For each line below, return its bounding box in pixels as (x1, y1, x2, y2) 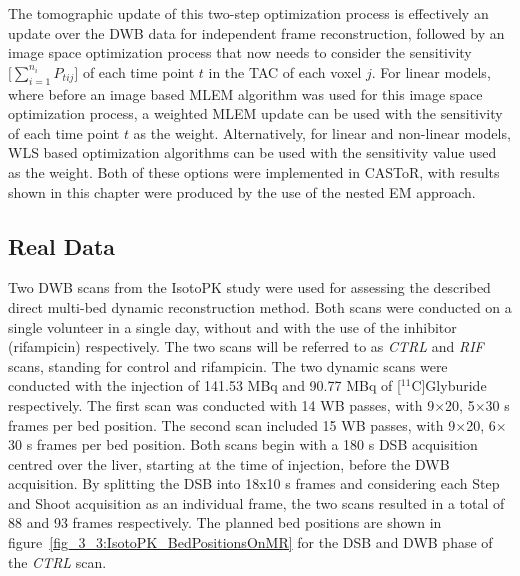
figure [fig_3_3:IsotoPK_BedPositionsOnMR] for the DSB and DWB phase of (8, 532, 493, 553)
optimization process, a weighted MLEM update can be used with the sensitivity (8, 103, 503, 124)
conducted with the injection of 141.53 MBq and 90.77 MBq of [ (8, 375, 401, 396)
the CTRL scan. (8, 551, 107, 572)
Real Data (8, 230, 116, 261)
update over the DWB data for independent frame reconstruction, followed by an (8, 22, 505, 43)
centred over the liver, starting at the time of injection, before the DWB (8, 453, 450, 474)
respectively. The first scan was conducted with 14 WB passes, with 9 (8, 394, 435, 415)
